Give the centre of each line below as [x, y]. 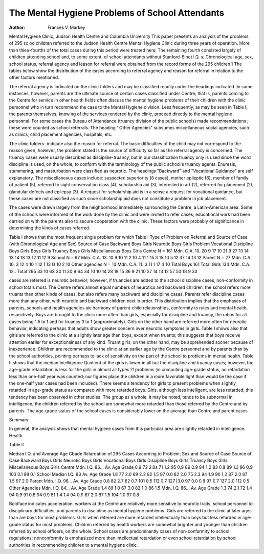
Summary [19, 420]
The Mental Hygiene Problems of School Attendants [117, 13]
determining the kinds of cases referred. [50, 228]
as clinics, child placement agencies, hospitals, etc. [61, 134]
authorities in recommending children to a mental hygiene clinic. [74, 545]
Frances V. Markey [66, 27]
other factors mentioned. [34, 77]
